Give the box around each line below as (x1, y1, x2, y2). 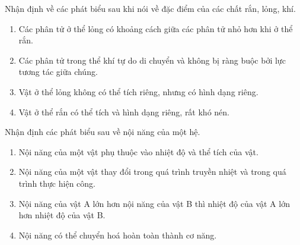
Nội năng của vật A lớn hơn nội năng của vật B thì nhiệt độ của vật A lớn (18, 197, 290, 209)
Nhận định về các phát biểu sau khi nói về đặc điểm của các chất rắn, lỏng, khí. (5, 2, 296, 14)
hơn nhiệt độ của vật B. (18, 209, 106, 221)
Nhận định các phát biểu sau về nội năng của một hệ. (5, 125, 200, 138)
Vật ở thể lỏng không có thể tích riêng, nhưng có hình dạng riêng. (18, 85, 258, 98)
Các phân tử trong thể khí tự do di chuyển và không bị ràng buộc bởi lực (18, 54, 286, 66)
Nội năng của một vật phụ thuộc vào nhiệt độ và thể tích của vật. (18, 145, 258, 158)
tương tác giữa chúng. (18, 65, 98, 78)
